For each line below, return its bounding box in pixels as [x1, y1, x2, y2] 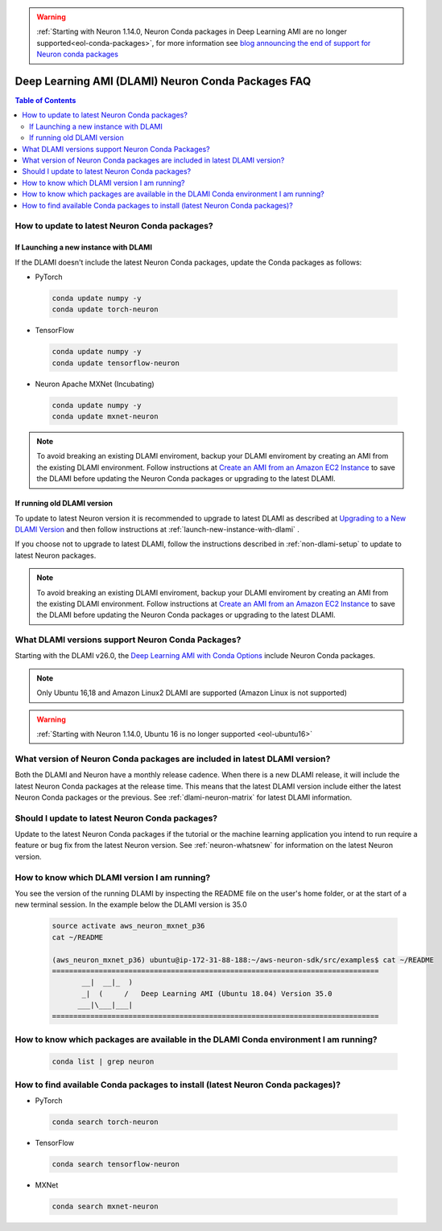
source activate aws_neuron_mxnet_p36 [52, 921, 205, 931]
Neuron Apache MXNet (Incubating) [35, 379, 155, 389]
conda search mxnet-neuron [52, 1202, 159, 1211]
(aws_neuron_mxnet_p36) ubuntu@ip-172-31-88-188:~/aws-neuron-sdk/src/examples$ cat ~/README [52, 955, 435, 965]
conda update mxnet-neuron [52, 412, 159, 422]
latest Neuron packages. [14, 550, 97, 560]
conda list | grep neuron [52, 1056, 155, 1066]
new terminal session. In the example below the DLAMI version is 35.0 [14, 900, 247, 909]
